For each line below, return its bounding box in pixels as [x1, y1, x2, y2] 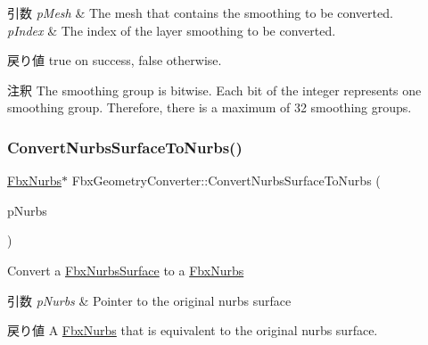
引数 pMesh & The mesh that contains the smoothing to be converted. [7, 4, 393, 21]
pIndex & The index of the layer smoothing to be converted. [7, 21, 336, 39]
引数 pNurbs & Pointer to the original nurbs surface [7, 291, 292, 309]
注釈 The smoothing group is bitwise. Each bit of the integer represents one [7, 80, 422, 99]
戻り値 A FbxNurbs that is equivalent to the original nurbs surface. [7, 321, 378, 340]
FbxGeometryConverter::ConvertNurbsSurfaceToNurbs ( [71, 171, 381, 190]
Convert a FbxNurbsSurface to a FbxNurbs [7, 260, 244, 279]
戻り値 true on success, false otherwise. [7, 51, 222, 70]
